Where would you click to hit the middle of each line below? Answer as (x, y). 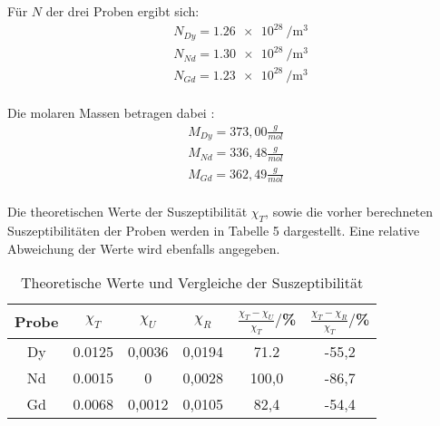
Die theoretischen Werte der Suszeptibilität (127, 212)
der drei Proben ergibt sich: (122, 11)
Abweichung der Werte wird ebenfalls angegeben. (144, 248)
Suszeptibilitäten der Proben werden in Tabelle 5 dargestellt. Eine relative (214, 231)
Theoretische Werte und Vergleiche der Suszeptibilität (192, 283)
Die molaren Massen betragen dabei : (111, 112)
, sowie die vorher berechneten (349, 212)
